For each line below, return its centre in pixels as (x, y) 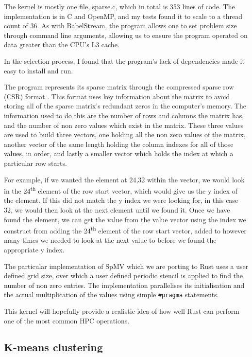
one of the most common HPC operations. (67, 320)
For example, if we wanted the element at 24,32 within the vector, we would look (124, 179)
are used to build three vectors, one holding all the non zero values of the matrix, (125, 134)
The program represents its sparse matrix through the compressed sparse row (119, 87)
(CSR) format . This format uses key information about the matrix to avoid (117, 96)
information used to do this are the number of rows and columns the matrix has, (124, 115)
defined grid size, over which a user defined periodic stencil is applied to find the (124, 276)
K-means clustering (53, 347)
